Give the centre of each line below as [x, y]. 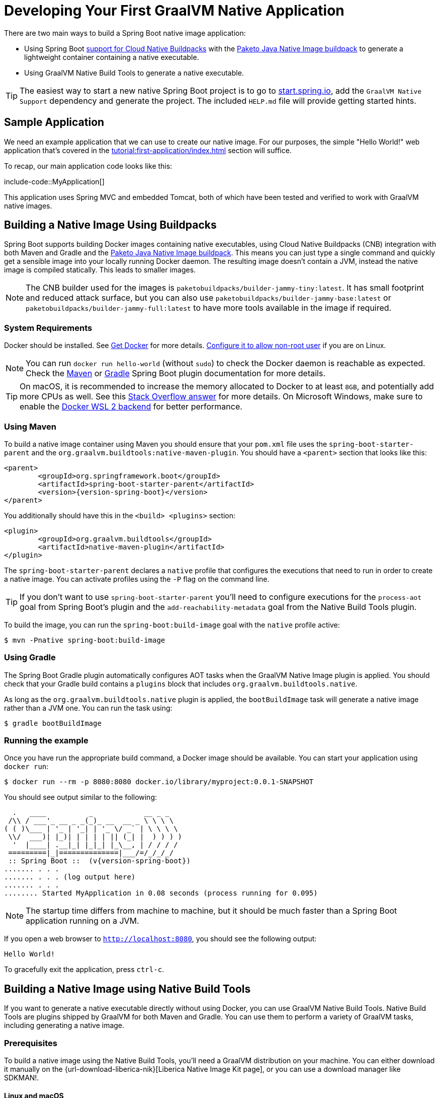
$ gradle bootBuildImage [53, 723]
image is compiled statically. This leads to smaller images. [100, 270]
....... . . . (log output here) [70, 877]
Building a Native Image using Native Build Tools [127, 989]
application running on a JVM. [82, 921]
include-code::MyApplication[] [54, 181]
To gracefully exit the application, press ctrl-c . [84, 970]
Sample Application [54, 122]
